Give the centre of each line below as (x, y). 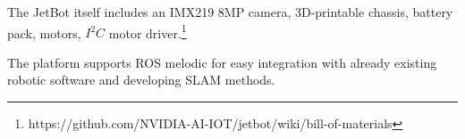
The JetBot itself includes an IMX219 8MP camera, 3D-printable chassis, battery (230, 12)
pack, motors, (44, 33)
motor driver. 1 (148, 31)
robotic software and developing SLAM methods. (141, 80)
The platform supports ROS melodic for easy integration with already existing (222, 62)
